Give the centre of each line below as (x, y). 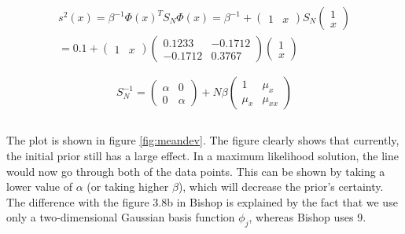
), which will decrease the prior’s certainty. (281, 186)
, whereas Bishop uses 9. (307, 217)
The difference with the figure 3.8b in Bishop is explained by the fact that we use (202, 201)
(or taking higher (128, 186)
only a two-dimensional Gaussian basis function (121, 217)
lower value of (40, 186)
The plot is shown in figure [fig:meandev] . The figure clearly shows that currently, (203, 140)
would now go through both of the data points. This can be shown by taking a (196, 171)
